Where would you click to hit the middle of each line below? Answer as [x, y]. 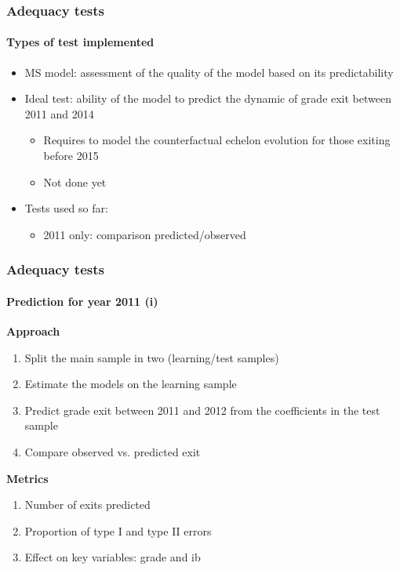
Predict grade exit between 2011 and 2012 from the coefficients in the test [202, 410]
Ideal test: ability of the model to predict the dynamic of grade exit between [208, 98]
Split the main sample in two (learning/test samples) [152, 357]
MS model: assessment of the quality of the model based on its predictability [209, 72]
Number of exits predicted [87, 505]
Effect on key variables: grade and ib [113, 557]
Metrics [27, 478]
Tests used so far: [66, 208]
